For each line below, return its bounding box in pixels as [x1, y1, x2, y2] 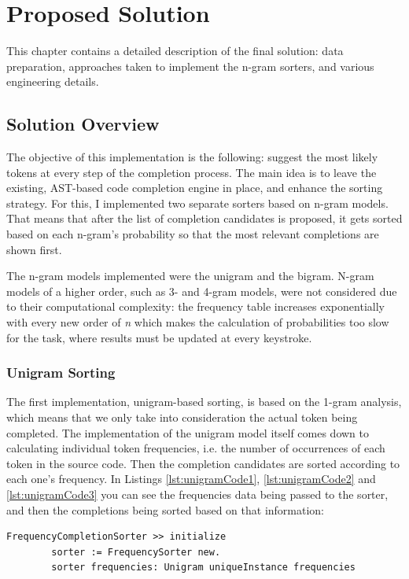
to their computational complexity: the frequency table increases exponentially [6, 298, 385, 315]
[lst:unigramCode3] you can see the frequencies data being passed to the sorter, [6, 486, 389, 503]
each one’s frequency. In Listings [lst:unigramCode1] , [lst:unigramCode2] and [6, 470, 376, 487]
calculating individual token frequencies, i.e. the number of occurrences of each [6, 440, 385, 456]
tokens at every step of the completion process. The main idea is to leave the [6, 164, 377, 180]
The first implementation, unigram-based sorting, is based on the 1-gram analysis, [6, 393, 402, 410]
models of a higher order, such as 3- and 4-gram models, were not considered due [6, 282, 397, 299]
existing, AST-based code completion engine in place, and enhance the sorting [6, 179, 383, 196]
